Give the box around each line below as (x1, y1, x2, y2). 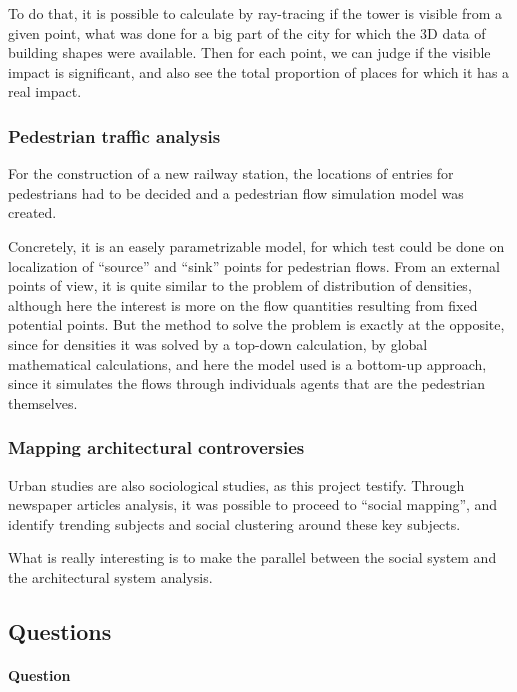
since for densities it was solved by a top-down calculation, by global (8, 333, 428, 354)
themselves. (8, 392, 78, 413)
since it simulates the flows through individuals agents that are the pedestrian (8, 373, 486, 394)
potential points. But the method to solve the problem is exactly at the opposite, (8, 314, 505, 335)
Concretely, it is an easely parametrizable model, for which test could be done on (8, 235, 505, 256)
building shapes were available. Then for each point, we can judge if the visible (8, 42, 491, 63)
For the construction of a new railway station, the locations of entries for (8, 163, 454, 184)
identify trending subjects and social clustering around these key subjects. (8, 513, 461, 534)
